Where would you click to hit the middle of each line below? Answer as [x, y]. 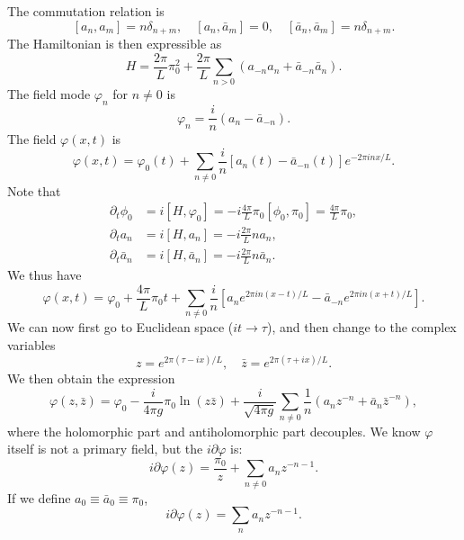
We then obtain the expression [91, 378]
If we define [39, 497]
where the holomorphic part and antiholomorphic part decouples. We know [214, 431]
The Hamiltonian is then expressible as [115, 44]
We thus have [45, 275]
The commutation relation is [86, 11]
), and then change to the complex [361, 327]
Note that [34, 190]
